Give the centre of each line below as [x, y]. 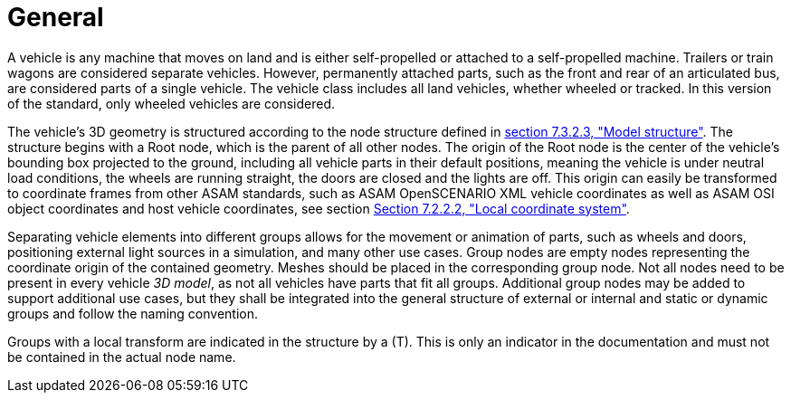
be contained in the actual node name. [122, 357]
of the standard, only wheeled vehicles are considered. [171, 103]
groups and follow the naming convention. [133, 313]
